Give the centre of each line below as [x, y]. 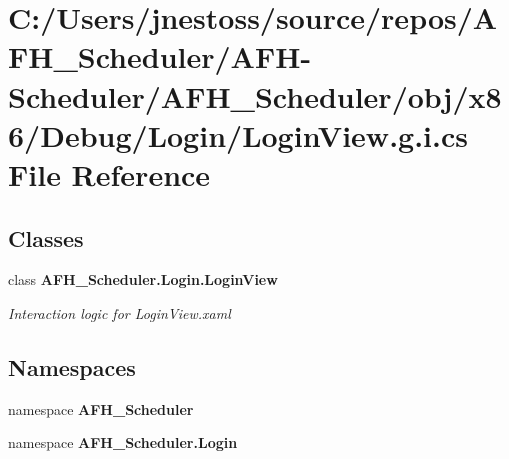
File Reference [109, 173]
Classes [46, 237]
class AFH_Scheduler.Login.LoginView [143, 279]
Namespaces [72, 366]
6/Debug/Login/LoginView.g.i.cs [238, 134]
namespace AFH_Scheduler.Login [123, 442]
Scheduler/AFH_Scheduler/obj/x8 [255, 95]
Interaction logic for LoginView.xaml [119, 312]
